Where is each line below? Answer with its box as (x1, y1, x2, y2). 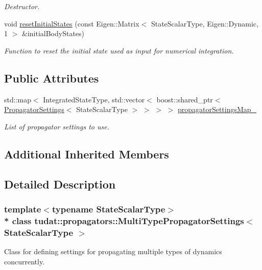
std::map (4, 94, 31, 104)
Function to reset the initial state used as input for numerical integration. (4, 45, 234, 56)
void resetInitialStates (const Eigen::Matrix (4, 18, 139, 29)
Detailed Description (4, 176, 116, 192)
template (4, 202, 41, 215)
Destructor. (4, 1, 40, 11)
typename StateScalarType (52, 202, 165, 215)
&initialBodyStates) (21, 28, 85, 39)
